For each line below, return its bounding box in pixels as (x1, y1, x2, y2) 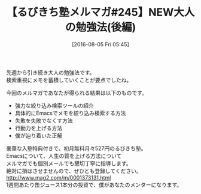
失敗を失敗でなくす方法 (14, 117, 73, 124)
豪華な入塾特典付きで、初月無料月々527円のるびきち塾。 (6, 145, 147, 152)
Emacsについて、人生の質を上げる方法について (6, 152, 122, 159)
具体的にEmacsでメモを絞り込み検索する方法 (14, 109, 126, 117)
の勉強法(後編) (65, 20, 136, 34)
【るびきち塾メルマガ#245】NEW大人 (6, 5, 195, 19)
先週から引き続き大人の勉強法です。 (6, 68, 95, 76)
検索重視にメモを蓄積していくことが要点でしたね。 (6, 76, 132, 83)
